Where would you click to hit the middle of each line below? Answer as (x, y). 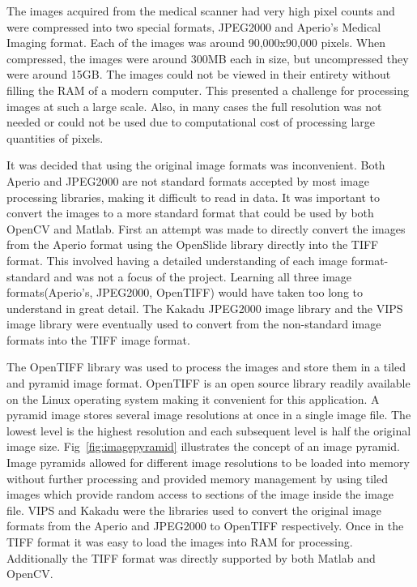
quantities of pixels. (55, 137)
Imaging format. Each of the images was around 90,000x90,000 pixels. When (196, 43)
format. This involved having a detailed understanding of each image (177, 260)
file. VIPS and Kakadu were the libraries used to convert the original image (194, 510)
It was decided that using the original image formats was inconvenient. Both (196, 165)
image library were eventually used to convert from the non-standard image (194, 324)
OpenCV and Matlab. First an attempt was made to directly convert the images (206, 228)
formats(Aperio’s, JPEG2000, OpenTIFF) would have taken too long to (185, 292)
